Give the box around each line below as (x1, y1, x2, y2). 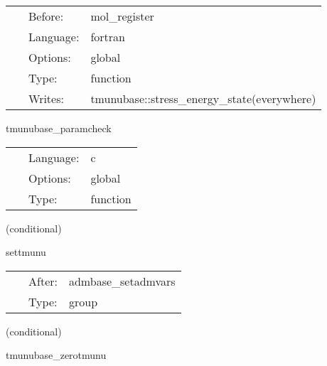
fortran (90, 28, 125, 45)
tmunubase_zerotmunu (6, 348, 107, 362)
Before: (28, 8, 64, 24)
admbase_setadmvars (68, 272, 176, 289)
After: (28, 272, 58, 289)
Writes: (28, 90, 64, 107)
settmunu (6, 244, 46, 259)
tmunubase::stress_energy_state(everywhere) (90, 90, 316, 107)
